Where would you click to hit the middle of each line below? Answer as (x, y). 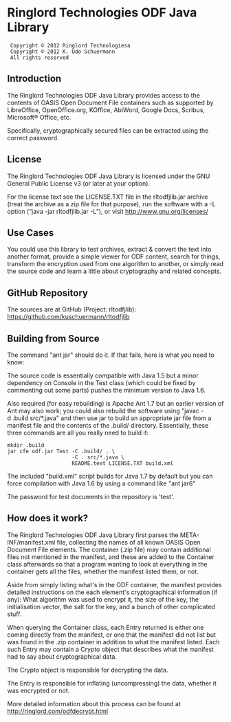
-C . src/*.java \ (98, 457)
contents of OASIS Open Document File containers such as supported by (110, 102)
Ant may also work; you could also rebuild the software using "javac (103, 411)
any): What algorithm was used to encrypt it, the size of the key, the (103, 599)
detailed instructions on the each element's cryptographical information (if (112, 592)
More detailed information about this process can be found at (94, 703)
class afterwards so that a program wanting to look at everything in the (107, 564)
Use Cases (31, 233)
